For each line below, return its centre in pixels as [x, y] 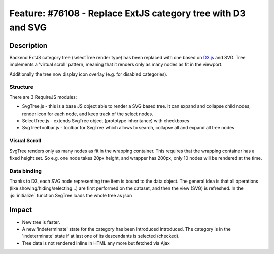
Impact [21, 210]
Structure [22, 87]
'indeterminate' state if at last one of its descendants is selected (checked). [101, 236]
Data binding [25, 171]
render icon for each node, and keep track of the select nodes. [88, 114]
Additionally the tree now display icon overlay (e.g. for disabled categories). [88, 74]
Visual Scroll [25, 141]
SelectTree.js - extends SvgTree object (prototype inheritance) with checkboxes [106, 120]
